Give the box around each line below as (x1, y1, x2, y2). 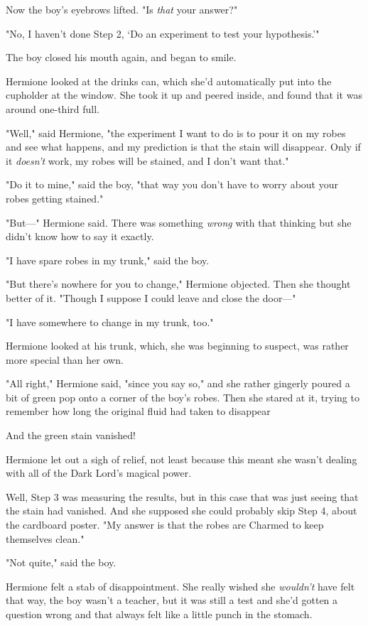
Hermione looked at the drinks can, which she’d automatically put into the (6, 73, 332, 88)
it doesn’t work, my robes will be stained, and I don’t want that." (6, 153, 289, 168)
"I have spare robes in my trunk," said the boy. (6, 252, 210, 267)
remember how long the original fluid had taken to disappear (6, 404, 271, 419)
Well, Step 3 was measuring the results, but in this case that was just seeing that (6, 489, 359, 504)
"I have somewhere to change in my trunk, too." (6, 314, 214, 329)
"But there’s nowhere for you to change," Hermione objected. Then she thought (6, 276, 351, 291)
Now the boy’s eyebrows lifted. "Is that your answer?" (6, 2, 238, 16)
